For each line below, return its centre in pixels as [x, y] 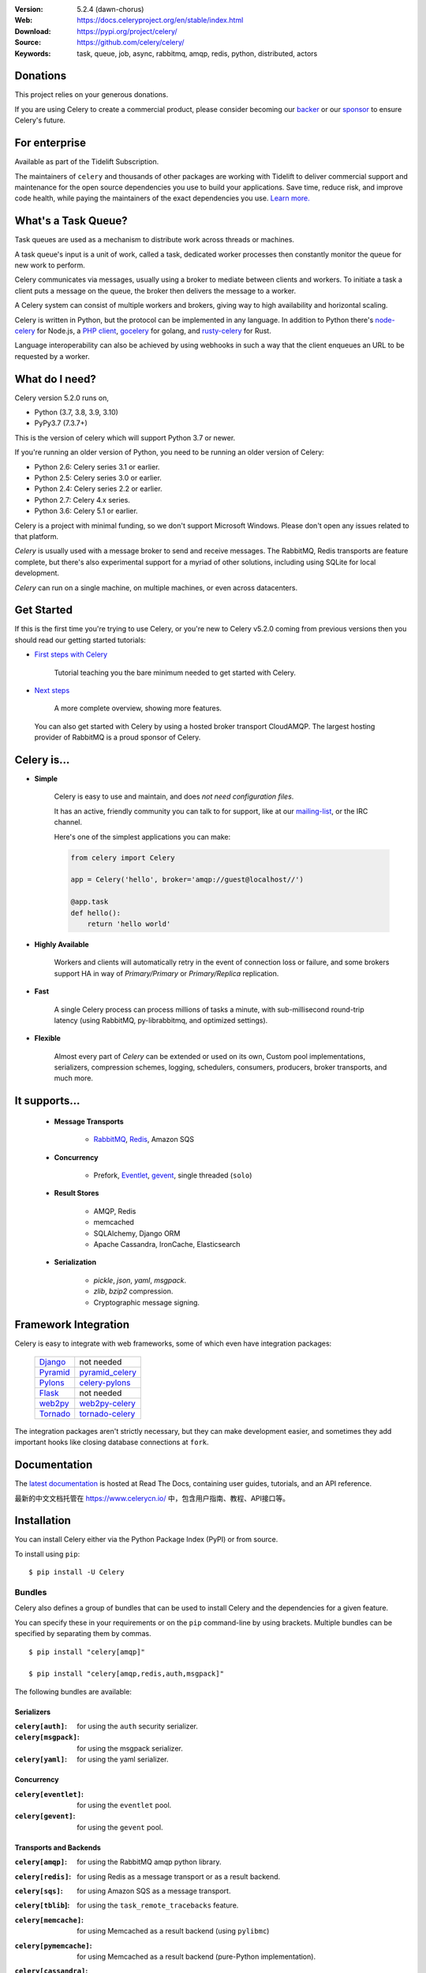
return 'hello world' [129, 924]
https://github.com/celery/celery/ [131, 43]
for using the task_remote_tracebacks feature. [158, 1905]
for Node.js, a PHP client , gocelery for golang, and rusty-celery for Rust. [154, 331]
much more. [74, 1078]
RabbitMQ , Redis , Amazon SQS [144, 1140]
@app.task [90, 902]
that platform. [37, 536]
